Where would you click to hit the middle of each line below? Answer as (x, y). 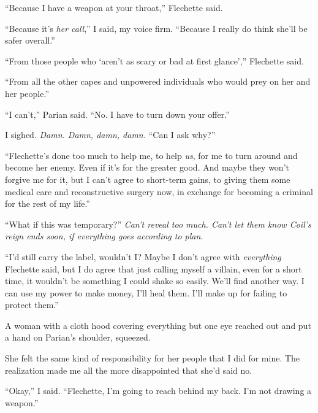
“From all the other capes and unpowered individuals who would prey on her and (158, 81)
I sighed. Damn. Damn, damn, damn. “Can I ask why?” (110, 135)
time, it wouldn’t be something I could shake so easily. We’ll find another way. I (155, 281)
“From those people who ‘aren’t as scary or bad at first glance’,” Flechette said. (154, 60)
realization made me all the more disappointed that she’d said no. (129, 370)
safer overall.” (30, 40)
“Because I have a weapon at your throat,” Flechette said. (114, 7)
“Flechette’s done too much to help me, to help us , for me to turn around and (151, 155)
